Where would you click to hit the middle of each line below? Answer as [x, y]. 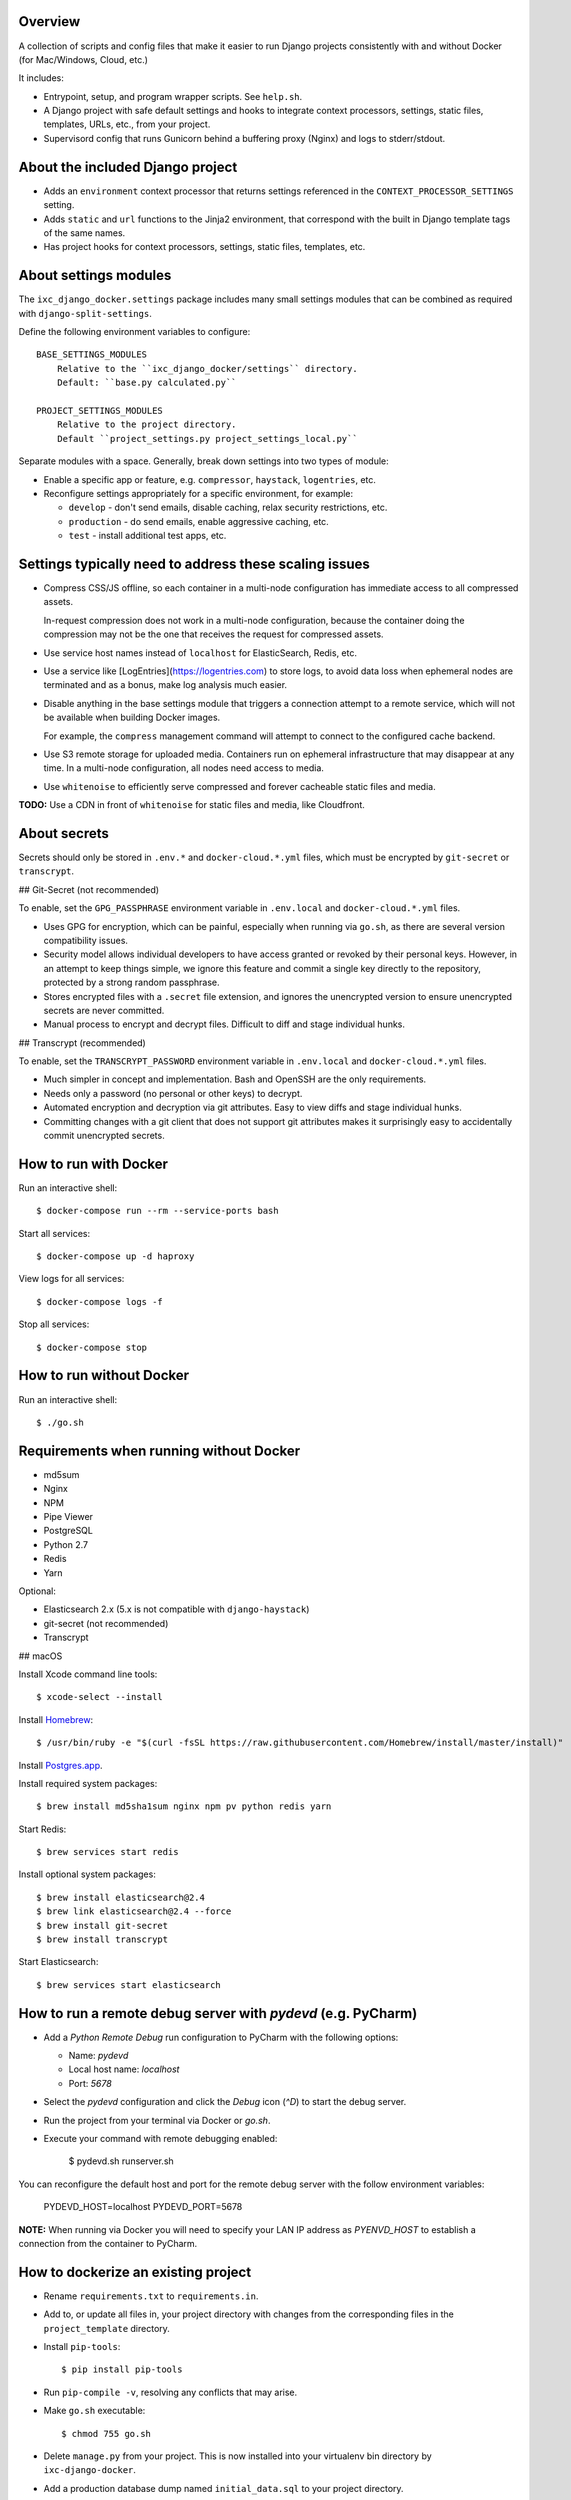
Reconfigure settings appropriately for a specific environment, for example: [198, 493]
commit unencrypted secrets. [104, 1136]
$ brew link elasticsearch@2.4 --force [134, 1911]
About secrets [64, 833]
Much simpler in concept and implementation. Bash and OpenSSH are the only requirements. [235, 1079]
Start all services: [54, 1233]
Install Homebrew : [56, 1719]
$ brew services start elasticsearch [129, 1984]
